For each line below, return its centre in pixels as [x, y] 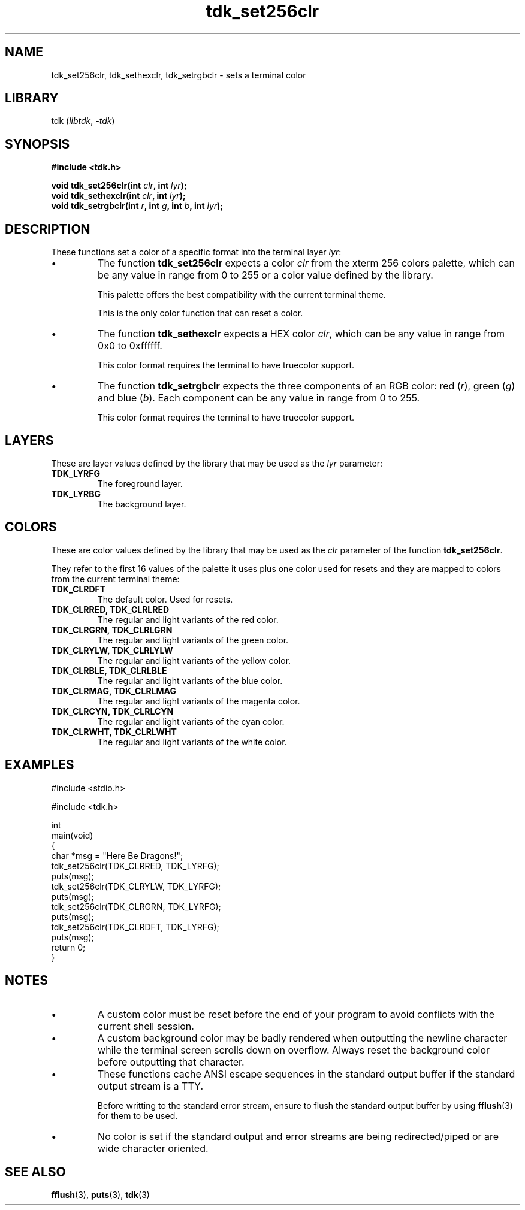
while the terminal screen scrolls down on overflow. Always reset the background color [294, 1050]
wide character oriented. [153, 1148]
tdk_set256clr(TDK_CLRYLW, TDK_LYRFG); [136, 886]
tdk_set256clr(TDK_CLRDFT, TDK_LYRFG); [135, 927]
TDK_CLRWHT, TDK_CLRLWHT [114, 731]
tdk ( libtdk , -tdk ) [83, 121]
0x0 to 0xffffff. [130, 346]
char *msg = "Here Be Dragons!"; [117, 855]
